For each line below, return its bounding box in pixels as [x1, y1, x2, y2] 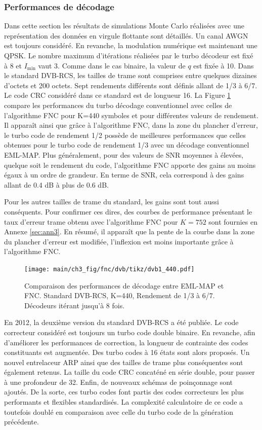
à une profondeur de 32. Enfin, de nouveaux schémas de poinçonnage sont [4, 376, 233, 387]
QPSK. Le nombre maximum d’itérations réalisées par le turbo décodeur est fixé [4, 50, 253, 60]
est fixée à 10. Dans [193, 60, 254, 70]
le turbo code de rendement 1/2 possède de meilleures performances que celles [4, 129, 246, 140]
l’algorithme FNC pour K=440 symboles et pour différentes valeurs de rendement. [4, 110, 258, 120]
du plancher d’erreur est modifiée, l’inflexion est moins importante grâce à [4, 236, 234, 246]
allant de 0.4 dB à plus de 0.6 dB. [4, 179, 109, 190]
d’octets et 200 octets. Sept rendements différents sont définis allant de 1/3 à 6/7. [4, 80, 257, 90]
